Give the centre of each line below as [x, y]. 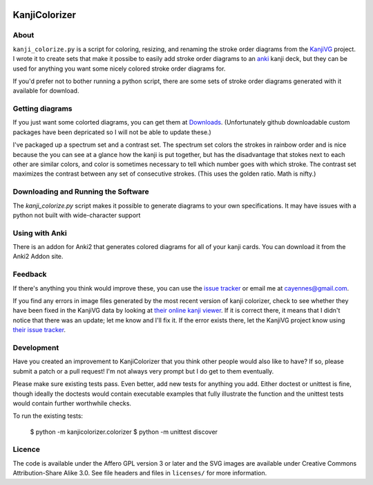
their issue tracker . [39, 330]
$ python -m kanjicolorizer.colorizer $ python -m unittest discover [124, 432]
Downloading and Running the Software [81, 192]
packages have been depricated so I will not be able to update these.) [112, 132]
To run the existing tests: [48, 416]
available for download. [46, 91]
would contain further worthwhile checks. [72, 403]
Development [36, 347]
